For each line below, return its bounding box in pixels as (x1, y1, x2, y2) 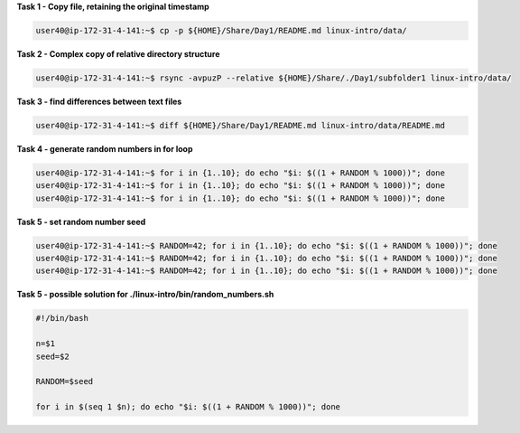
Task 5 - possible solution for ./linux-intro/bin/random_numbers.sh (16, 289, 274, 300)
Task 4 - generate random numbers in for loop (16, 143, 193, 154)
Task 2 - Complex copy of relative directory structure (16, 48, 220, 59)
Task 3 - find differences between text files (16, 96, 182, 107)
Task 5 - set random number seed (16, 216, 146, 227)
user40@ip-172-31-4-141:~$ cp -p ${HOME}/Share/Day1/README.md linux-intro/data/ (35, 25, 408, 35)
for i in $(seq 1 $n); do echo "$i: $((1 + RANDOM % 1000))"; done (35, 402, 341, 412)
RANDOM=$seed (35, 376, 94, 387)
